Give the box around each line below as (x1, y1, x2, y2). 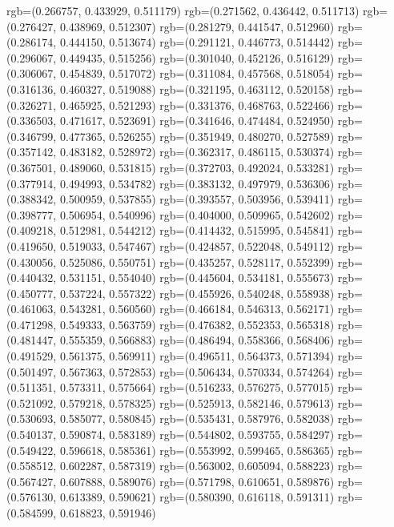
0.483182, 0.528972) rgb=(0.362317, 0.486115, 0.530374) (59, 143, 335, 160)
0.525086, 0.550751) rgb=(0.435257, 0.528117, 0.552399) (59, 253, 335, 270)
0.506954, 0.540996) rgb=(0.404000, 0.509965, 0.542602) (59, 206, 335, 223)
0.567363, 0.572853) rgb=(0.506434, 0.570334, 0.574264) (59, 363, 335, 380)
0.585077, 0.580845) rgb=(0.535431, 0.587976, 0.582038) (59, 410, 335, 427)
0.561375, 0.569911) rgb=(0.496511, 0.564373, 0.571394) (59, 348, 335, 364)
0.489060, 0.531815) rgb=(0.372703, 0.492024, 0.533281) (59, 159, 335, 175)
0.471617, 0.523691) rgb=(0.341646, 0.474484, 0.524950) (59, 112, 335, 129)
